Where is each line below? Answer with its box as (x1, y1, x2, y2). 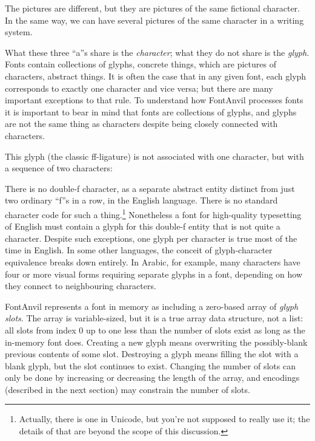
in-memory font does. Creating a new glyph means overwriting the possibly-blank (5, 335, 308, 348)
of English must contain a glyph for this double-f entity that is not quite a (5, 220, 280, 233)
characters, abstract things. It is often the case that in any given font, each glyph (5, 69, 307, 82)
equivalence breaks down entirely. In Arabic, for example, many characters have (5, 255, 300, 268)
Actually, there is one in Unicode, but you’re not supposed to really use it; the (19, 412, 310, 425)
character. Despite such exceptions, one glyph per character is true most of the (5, 231, 297, 244)
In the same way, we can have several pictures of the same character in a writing (5, 13, 304, 26)
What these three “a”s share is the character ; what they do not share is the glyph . (5, 46, 310, 58)
